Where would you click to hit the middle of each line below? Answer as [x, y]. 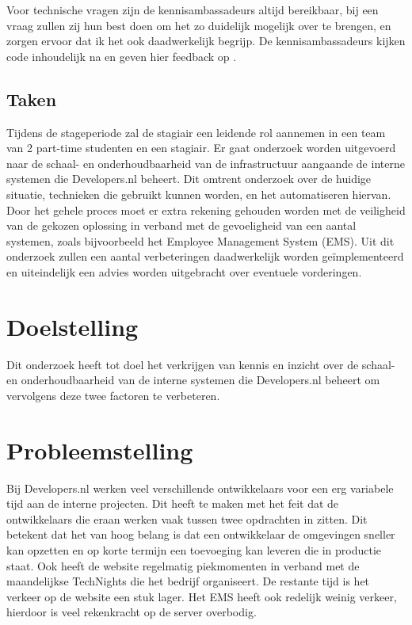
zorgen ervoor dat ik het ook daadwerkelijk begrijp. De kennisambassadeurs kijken [206, 41]
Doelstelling [72, 326]
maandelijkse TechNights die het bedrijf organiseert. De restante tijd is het [188, 581]
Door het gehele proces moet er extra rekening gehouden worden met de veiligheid [206, 210]
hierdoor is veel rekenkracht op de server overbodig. [132, 612]
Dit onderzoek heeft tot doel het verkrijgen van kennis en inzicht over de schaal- [201, 364]
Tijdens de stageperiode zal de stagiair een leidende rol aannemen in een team [196, 132]
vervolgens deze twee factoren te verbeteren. [113, 395]
